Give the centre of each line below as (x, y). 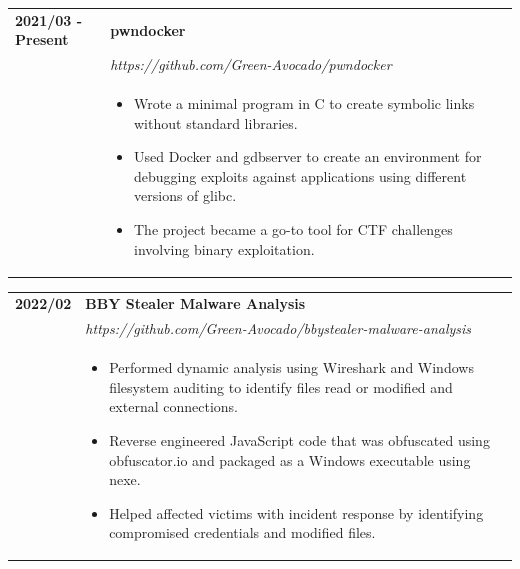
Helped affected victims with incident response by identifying (296, 512)
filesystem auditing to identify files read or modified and (281, 386)
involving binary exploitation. (224, 248)
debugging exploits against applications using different (300, 175)
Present (42, 39)
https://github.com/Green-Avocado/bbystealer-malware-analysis (278, 328)
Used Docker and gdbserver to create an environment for (308, 156)
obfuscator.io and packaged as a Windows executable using (290, 459)
